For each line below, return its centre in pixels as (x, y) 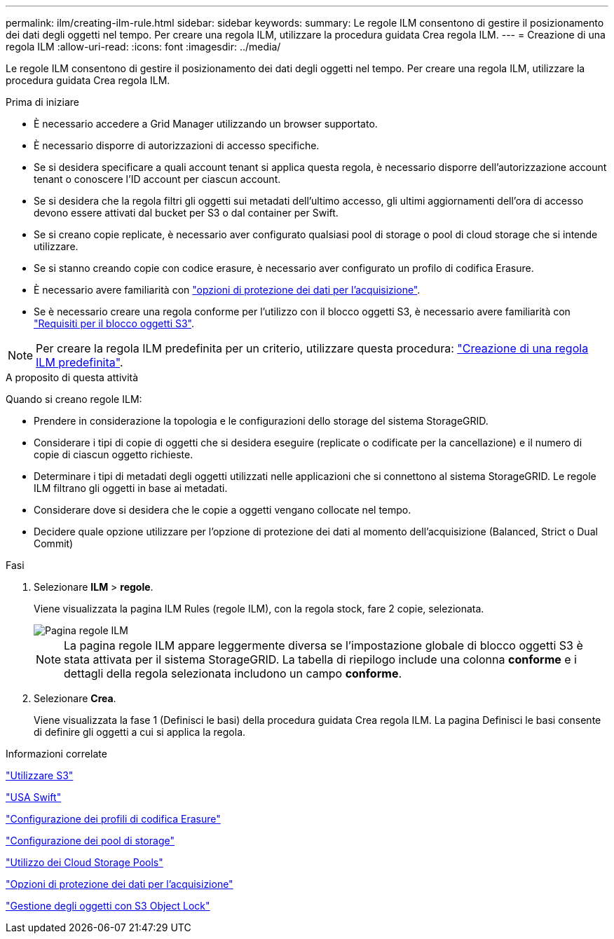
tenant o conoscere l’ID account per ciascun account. (157, 179)
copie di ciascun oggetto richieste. (114, 454)
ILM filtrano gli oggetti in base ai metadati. (131, 488)
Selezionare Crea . (75, 698)
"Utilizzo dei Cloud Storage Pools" (84, 862)
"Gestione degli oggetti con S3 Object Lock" (108, 906)
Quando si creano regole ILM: (74, 399)
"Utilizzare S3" (40, 775)
